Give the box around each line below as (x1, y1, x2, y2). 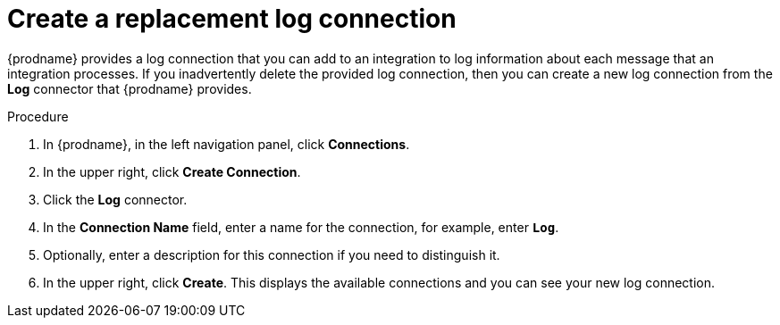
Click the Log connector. (43, 191, 188, 207)
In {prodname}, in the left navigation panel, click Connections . (43, 136, 410, 152)
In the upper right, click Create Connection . (43, 163, 301, 179)
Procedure (7, 108, 69, 124)
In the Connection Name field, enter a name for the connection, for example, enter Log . (43, 219, 559, 235)
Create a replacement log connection (7, 4, 457, 34)
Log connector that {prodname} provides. (7, 80, 252, 96)
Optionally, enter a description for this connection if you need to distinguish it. (43, 246, 500, 262)
